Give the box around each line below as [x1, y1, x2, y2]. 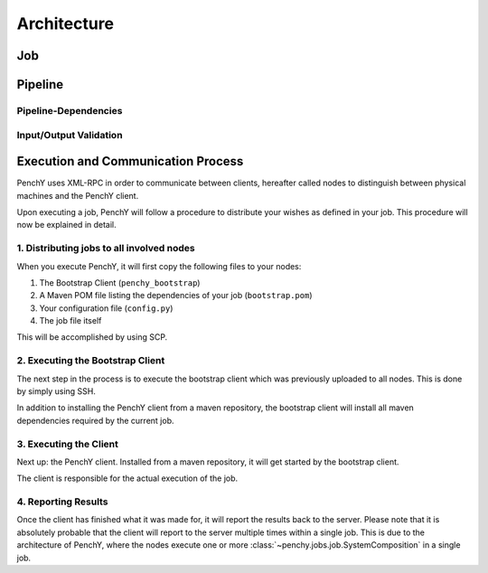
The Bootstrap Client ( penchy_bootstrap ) [39, 277, 201, 288]
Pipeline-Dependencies [16, 104, 123, 117]
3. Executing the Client [16, 437, 119, 450]
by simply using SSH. [16, 386, 97, 397]
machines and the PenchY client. [16, 190, 139, 201]
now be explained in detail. [16, 220, 117, 230]
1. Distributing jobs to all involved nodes [16, 242, 195, 255]
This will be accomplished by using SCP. [16, 332, 168, 343]
